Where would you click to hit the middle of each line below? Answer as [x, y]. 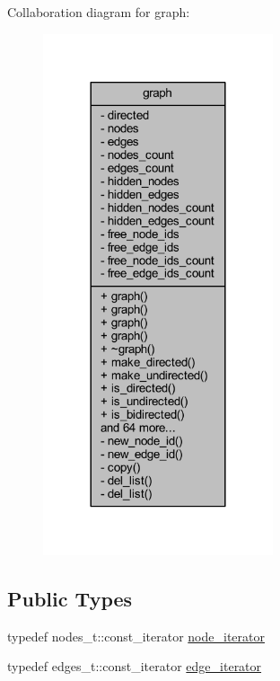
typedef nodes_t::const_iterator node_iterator [136, 636]
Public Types [70, 599]
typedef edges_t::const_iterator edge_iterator [135, 666]
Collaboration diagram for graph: [99, 12]
